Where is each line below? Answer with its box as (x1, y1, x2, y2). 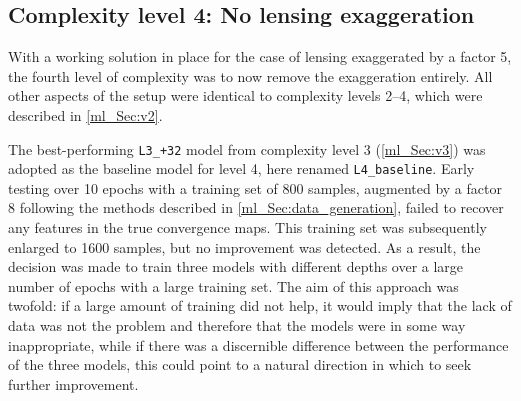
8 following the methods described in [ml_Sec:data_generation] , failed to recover (8, 197, 504, 218)
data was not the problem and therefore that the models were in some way (8, 315, 466, 336)
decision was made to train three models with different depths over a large (8, 256, 464, 277)
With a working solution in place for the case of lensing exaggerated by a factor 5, (8, 46, 512, 67)
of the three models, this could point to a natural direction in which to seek (8, 354, 472, 375)
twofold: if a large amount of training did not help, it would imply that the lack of (8, 295, 512, 316)
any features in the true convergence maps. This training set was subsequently (8, 217, 487, 238)
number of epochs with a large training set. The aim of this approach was (8, 275, 459, 296)
